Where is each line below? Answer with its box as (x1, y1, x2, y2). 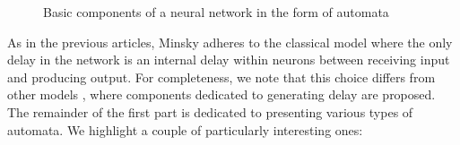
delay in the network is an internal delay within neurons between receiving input (7, 50, 450, 69)
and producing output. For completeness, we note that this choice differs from (7, 67, 436, 86)
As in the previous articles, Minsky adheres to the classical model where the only (7, 32, 453, 51)
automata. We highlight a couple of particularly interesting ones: (7, 120, 363, 139)
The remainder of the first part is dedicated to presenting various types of (7, 102, 413, 121)
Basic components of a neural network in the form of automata (43, 3, 389, 21)
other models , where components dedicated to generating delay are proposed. (7, 85, 436, 104)
